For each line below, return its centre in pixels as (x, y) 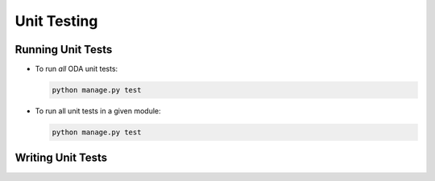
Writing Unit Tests (61, 158)
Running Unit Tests (64, 49)
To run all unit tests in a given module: (98, 111)
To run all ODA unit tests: (77, 69)
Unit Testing (56, 21)
